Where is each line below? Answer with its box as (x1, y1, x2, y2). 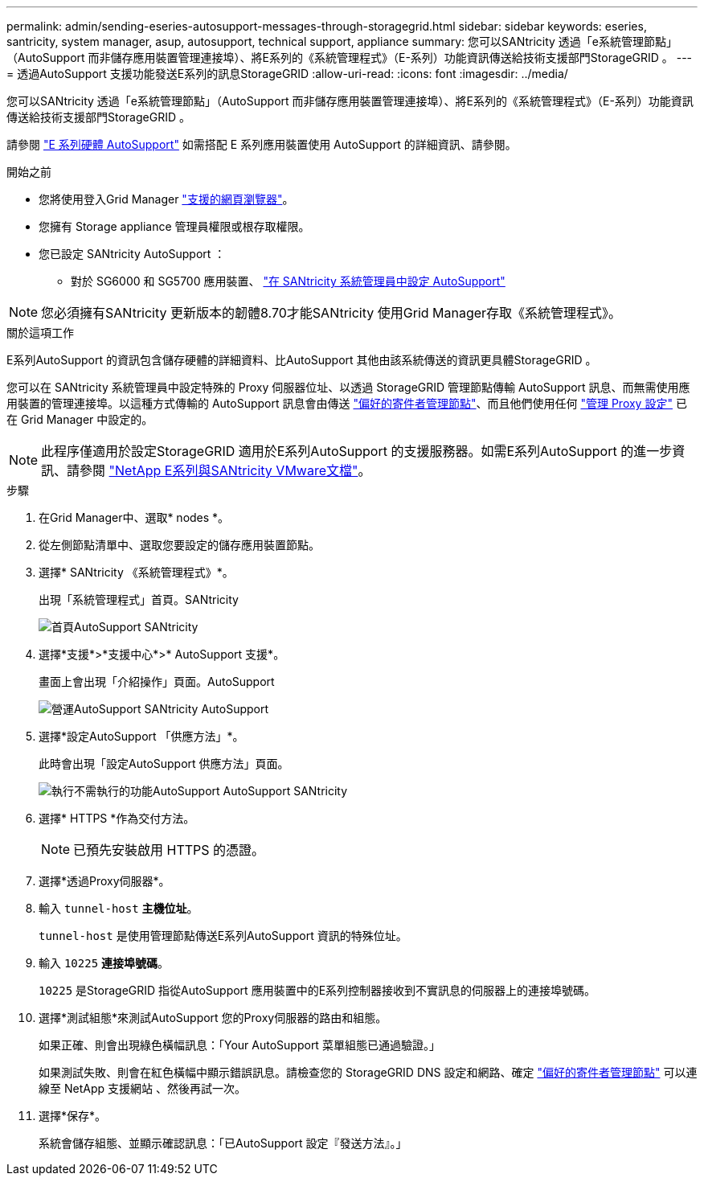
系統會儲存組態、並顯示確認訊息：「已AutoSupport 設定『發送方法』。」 (39, 1136, 407, 1150)
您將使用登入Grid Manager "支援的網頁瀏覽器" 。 (39, 192, 294, 206)
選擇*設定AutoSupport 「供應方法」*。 (39, 729, 244, 743)
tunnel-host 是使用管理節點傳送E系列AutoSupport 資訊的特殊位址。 (39, 929, 407, 942)
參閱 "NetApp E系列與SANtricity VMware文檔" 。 (80, 462, 371, 478)
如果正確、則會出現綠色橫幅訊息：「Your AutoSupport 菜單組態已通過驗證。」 (39, 1038, 440, 1052)
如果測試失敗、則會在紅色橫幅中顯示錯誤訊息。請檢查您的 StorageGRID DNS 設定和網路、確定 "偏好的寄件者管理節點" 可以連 (39, 1065, 698, 1079)
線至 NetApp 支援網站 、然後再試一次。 (39, 1081, 246, 1095)
